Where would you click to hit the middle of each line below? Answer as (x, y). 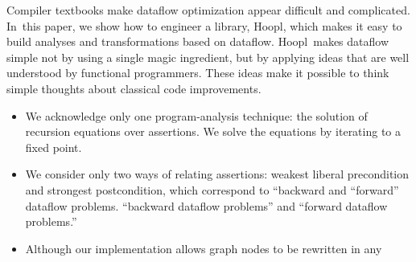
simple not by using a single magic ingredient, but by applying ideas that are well (208, 57)
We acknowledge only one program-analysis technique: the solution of (196, 115)
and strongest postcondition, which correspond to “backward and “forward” (212, 189)
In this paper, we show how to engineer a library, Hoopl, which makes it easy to (204, 25)
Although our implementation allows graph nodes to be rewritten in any (204, 248)
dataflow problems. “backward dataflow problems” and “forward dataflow (206, 205)
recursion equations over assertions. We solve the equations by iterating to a (213, 131)
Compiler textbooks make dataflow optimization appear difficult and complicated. (208, 10)
